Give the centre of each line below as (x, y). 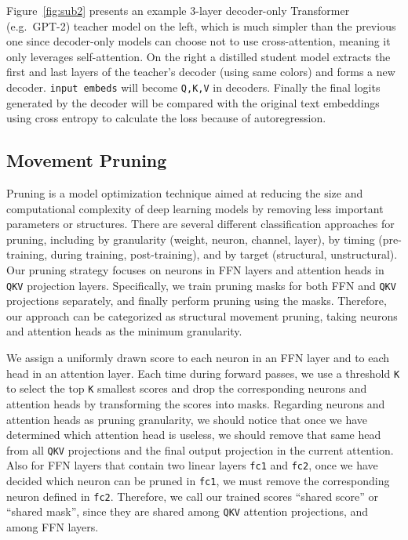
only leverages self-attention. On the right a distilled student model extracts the (199, 56)
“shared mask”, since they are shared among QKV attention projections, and (188, 511)
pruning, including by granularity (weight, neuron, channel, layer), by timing (191, 239)
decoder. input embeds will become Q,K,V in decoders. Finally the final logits (193, 87)
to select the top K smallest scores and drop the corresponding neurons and (187, 388)
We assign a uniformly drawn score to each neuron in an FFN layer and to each (198, 358)
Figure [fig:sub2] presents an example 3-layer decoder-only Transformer (178, 10)
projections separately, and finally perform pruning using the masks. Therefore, (197, 301)
